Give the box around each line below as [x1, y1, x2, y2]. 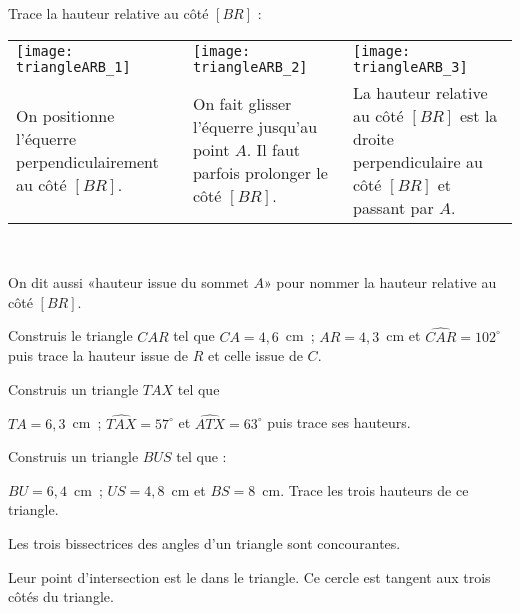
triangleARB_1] [16, 58, 131, 75]
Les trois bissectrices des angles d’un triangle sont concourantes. [8, 532, 401, 553]
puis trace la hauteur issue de [8, 345, 188, 366]
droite [352, 126, 394, 150]
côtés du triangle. [8, 586, 114, 607]
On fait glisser [192, 92, 292, 116]
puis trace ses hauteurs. [267, 412, 411, 433]
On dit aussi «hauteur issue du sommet [8, 272, 249, 293]
